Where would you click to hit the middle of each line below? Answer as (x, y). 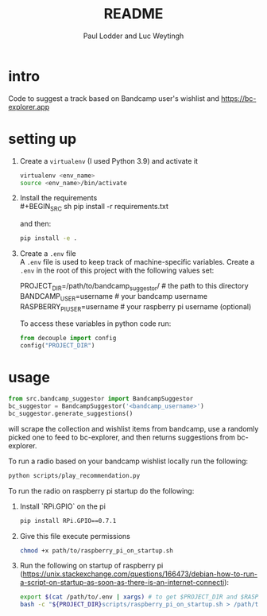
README (133, 14)
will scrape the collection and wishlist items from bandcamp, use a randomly (133, 428)
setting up (43, 139)
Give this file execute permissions (75, 536)
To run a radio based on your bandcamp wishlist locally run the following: (128, 461)
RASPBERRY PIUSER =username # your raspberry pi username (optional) (135, 307)
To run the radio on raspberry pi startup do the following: (101, 490)
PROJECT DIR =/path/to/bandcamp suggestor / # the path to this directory (134, 287)
